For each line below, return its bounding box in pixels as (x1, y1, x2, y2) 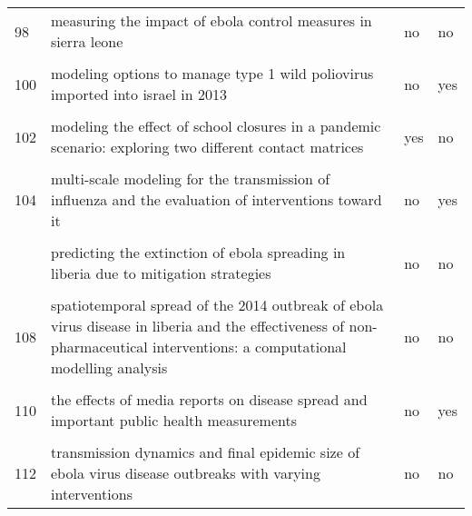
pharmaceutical (51, 336, 148, 357)
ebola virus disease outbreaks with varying (51, 462, 320, 483)
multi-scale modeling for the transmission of (51, 168, 330, 189)
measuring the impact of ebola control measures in (51, 10, 372, 31)
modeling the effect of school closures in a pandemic (51, 115, 381, 136)
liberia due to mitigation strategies (51, 263, 271, 283)
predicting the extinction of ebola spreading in (51, 242, 346, 263)
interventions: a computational (152, 336, 347, 357)
